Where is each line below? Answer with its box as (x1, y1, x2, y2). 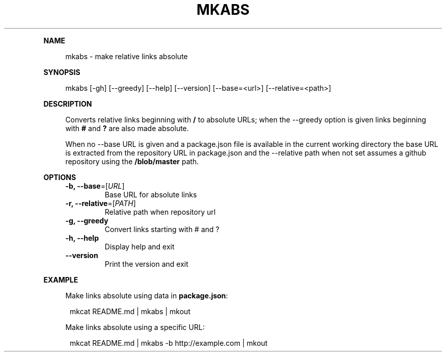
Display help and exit (104, 242, 175, 251)
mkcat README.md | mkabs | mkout (70, 307, 190, 316)
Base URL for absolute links (104, 190, 197, 199)
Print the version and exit (104, 259, 188, 268)
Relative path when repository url (104, 207, 216, 216)
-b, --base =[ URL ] (65, 181, 125, 190)
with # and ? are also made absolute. (65, 123, 189, 133)
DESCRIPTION (43, 99, 92, 108)
